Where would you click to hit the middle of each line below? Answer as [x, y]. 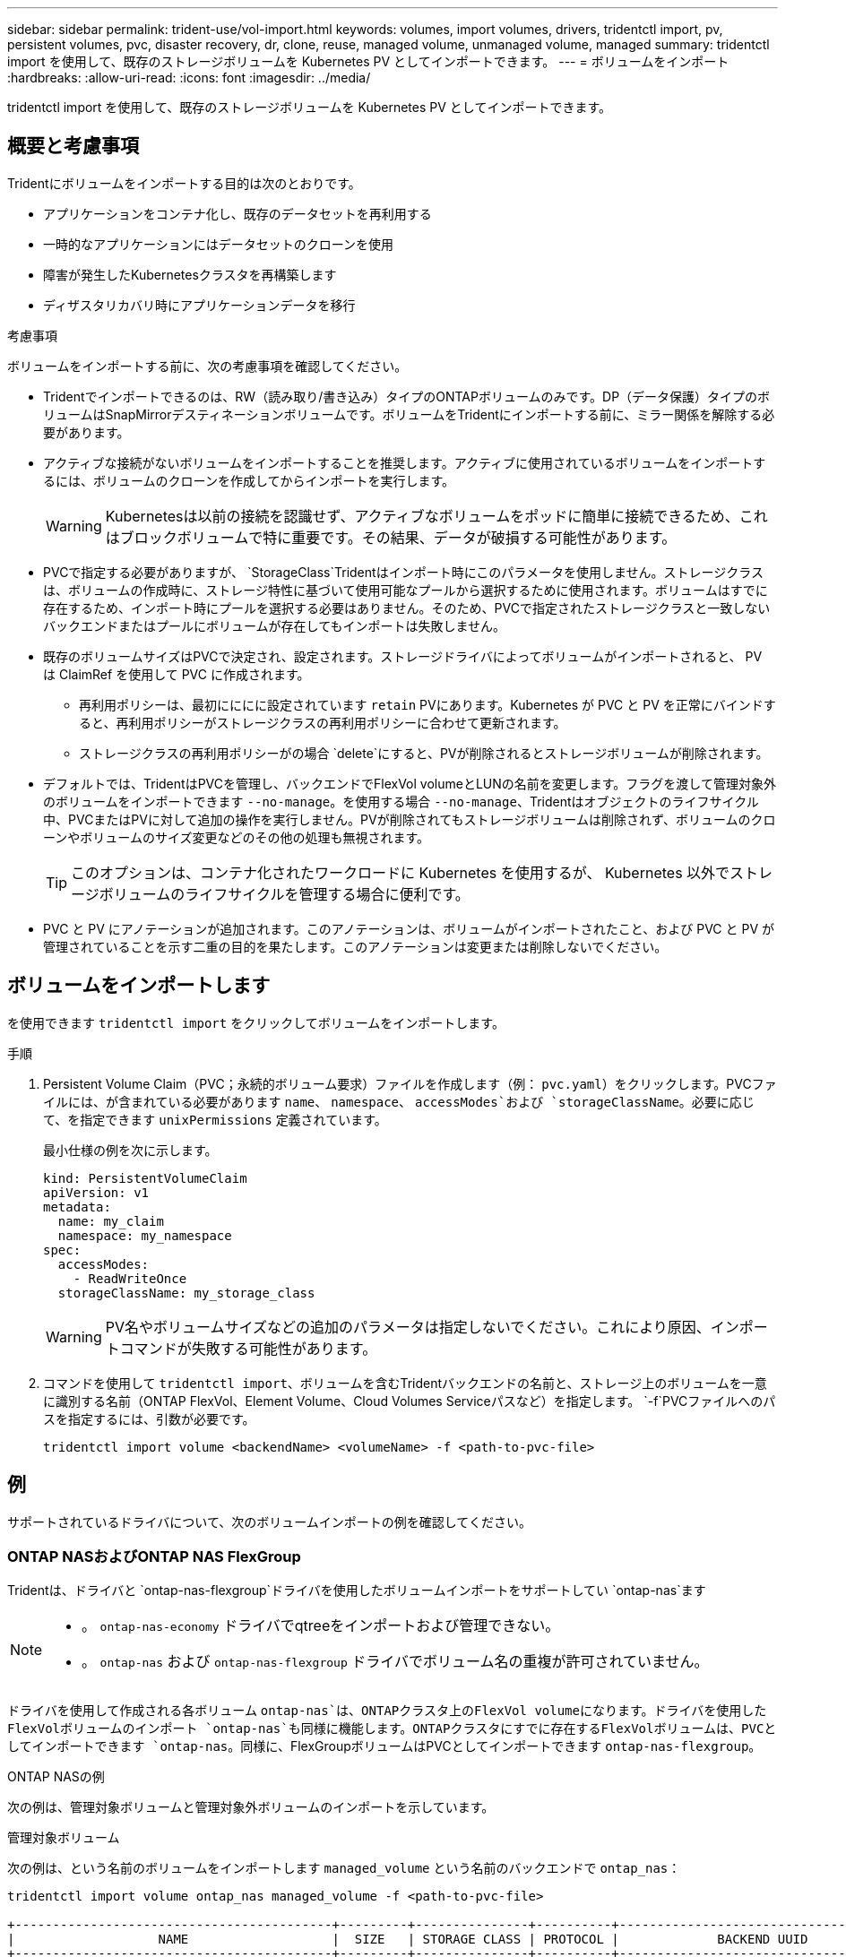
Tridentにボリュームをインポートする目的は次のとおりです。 [184, 183]
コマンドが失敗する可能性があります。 [248, 1348]
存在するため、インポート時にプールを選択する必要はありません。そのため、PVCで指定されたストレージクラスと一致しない [407, 608]
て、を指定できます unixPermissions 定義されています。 [215, 1119]
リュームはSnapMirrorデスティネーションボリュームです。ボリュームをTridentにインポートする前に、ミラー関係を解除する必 [409, 414]
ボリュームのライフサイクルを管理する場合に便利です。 [284, 894]
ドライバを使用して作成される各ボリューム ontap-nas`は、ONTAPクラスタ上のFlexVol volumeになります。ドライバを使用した [387, 1711]
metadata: [77, 1207]
